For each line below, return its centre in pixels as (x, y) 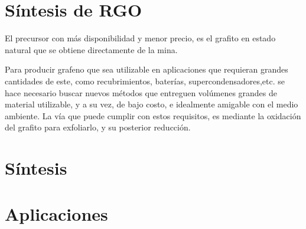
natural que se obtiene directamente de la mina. (91, 49)
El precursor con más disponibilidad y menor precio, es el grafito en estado (140, 38)
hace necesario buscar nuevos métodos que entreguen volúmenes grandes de (141, 92)
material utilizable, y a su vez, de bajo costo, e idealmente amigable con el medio (152, 104)
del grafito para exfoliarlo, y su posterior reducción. (98, 127)
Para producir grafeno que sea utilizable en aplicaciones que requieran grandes (147, 69)
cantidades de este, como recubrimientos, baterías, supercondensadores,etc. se (145, 81)
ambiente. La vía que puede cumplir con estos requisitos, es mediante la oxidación (153, 115)
